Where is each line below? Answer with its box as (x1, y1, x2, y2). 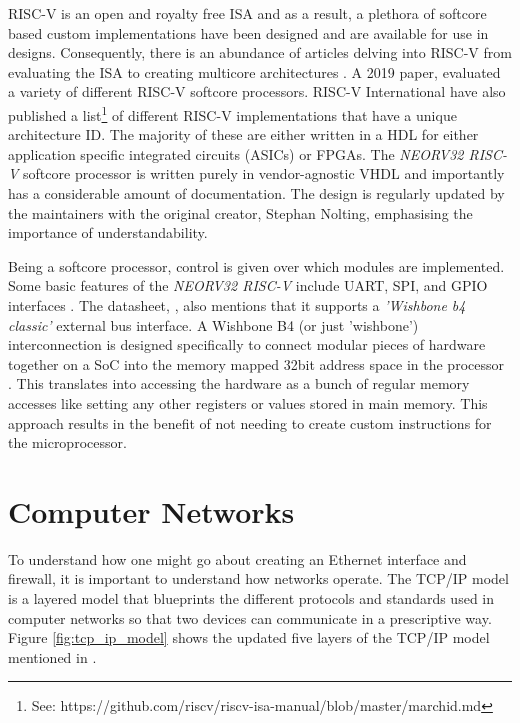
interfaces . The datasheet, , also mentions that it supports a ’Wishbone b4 (8, 294, 466, 315)
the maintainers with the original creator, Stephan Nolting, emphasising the (8, 202, 473, 223)
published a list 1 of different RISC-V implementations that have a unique (8, 101, 457, 125)
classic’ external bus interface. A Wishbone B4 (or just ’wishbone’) (8, 314, 419, 335)
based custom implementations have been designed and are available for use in (8, 22, 489, 43)
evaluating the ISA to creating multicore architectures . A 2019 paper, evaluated (8, 61, 501, 82)
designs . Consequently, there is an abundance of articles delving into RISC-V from (8, 42, 512, 63)
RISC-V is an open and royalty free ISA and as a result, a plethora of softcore (8, 3, 487, 23)
